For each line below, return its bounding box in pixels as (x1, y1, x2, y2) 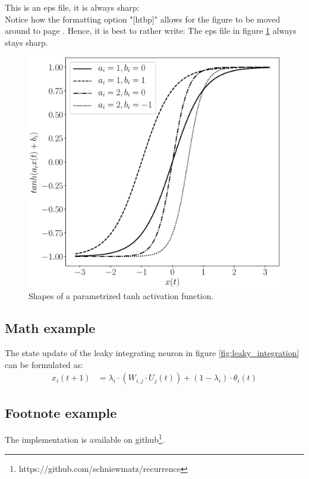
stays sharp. (5, 36, 48, 48)
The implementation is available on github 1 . (5, 432, 165, 446)
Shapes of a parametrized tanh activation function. (29, 290, 214, 302)
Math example (5, 319, 96, 337)
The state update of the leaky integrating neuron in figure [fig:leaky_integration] (5, 346, 299, 359)
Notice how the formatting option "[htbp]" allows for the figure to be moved (5, 12, 280, 25)
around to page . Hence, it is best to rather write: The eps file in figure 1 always (5, 24, 297, 37)
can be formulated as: (5, 358, 83, 370)
